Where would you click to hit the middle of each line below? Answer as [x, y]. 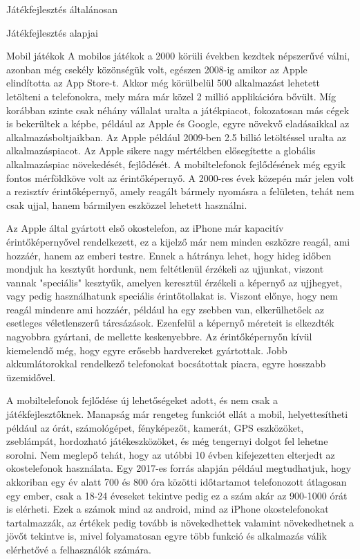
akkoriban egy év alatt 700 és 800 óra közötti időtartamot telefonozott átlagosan [177, 482]
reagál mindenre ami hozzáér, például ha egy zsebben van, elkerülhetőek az [165, 309]
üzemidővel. [31, 377]
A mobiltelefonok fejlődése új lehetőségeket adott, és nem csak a [142, 400]
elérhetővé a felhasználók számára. [79, 549]
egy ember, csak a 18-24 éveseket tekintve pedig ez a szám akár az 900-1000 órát [177, 495]
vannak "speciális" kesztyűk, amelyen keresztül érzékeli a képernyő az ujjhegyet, [174, 282]
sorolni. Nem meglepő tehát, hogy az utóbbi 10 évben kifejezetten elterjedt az [171, 454]
